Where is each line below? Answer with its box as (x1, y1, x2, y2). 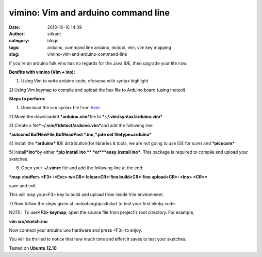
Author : (9, 31, 25, 36)
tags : (9, 44, 20, 50)
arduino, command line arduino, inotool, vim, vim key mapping (47, 44, 172, 50)
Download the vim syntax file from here (21, 105, 100, 111)
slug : (9, 51, 19, 57)
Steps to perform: (9, 96, 46, 102)
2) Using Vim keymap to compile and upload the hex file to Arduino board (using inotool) (9, 87, 186, 93)
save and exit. (9, 182, 37, 189)
